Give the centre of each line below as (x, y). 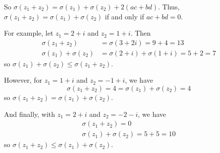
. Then (141, 33)
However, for (23, 80)
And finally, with (30, 114)
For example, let (29, 33)
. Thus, (169, 6)
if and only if (124, 16)
